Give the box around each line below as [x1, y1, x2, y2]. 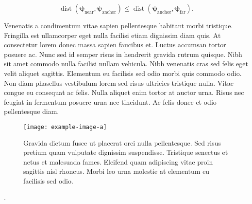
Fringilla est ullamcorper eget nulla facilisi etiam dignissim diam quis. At [4, 30, 221, 40]
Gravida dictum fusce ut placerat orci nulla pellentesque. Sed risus [23, 137, 221, 148]
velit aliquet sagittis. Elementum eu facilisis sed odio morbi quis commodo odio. [4, 68, 242, 78]
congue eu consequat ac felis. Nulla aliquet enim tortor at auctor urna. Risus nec [4, 87, 244, 97]
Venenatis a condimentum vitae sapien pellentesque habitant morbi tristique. [4, 20, 233, 30]
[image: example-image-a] [23, 123, 107, 130]
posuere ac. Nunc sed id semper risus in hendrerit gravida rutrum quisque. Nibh [4, 49, 242, 59]
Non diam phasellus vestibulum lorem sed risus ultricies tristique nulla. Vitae [4, 77, 234, 88]
